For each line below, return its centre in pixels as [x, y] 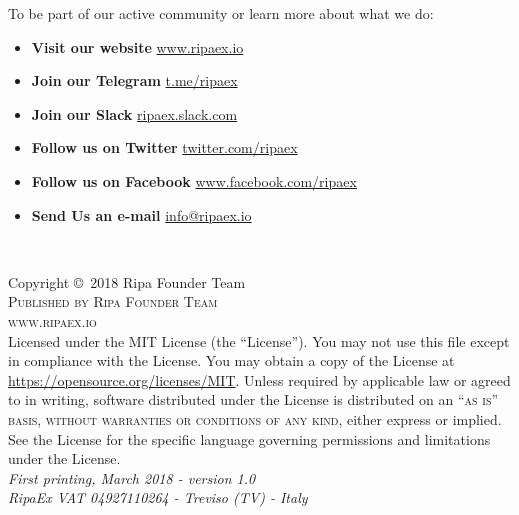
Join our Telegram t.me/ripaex [134, 80]
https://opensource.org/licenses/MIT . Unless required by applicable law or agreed [259, 379]
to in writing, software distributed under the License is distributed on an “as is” [253, 399]
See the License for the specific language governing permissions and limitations [249, 438]
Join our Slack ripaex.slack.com [134, 113]
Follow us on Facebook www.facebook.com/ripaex [194, 180]
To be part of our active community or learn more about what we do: [221, 13]
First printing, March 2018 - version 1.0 [132, 477]
